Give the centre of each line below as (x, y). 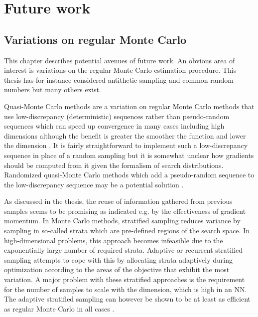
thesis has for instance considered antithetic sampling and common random (119, 79)
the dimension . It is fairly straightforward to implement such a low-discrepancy (126, 145)
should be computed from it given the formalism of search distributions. (114, 165)
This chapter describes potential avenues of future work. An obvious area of (120, 60)
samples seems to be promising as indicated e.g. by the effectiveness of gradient (125, 211)
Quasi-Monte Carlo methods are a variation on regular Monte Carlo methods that (129, 106)
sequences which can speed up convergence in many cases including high (114, 126)
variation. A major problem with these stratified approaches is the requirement (125, 279)
